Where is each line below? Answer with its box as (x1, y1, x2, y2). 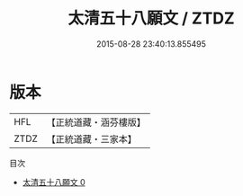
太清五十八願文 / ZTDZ (67, 8, 236, 29)
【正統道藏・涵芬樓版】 (46, 116, 147, 129)
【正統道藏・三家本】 (46, 132, 138, 145)
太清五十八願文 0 (22, 176, 85, 187)
